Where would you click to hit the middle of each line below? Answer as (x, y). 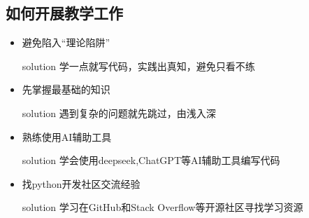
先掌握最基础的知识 (66, 89)
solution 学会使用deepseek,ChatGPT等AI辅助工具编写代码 (151, 160)
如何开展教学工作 (64, 13)
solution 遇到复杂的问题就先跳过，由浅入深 (119, 113)
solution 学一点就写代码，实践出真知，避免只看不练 (138, 66)
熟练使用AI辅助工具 (67, 136)
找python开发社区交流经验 (81, 183)
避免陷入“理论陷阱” (66, 42)
